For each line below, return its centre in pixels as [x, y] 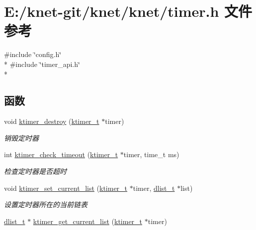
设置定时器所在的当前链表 [46, 204]
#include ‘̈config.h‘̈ [33, 54]
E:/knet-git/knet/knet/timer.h [112, 11]
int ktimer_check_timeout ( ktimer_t [61, 154]
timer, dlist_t [154, 188]
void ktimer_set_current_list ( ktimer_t [66, 188]
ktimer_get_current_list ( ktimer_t [88, 221]
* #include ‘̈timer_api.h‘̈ [42, 64]
